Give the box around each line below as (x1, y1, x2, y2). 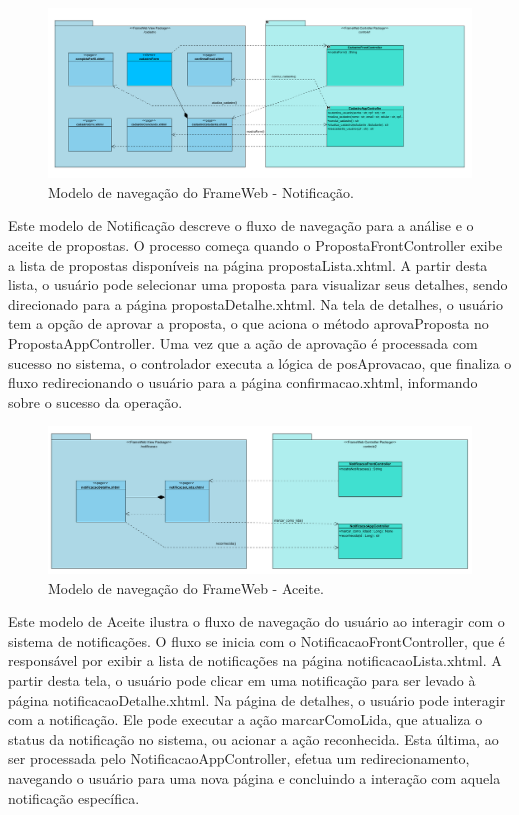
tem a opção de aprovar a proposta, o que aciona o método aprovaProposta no (8, 313, 489, 334)
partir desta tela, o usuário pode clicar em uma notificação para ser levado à (8, 670, 476, 691)
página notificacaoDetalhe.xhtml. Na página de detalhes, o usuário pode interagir (8, 689, 506, 710)
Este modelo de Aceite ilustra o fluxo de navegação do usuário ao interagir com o (8, 611, 505, 632)
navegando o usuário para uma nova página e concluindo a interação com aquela (8, 768, 501, 789)
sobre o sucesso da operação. (8, 391, 183, 412)
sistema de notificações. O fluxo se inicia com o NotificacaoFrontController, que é (8, 630, 505, 651)
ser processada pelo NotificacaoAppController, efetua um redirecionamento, (8, 748, 470, 769)
